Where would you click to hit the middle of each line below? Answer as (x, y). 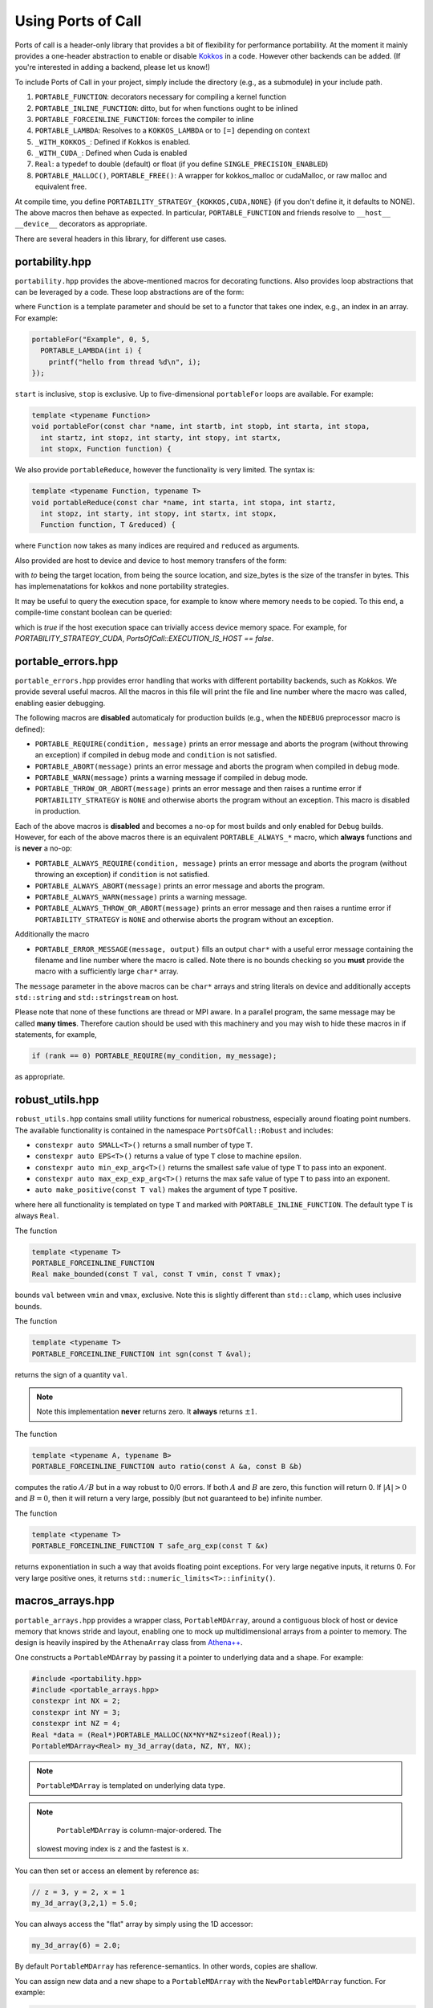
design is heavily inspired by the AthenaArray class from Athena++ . (129, 1643)
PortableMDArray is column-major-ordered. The (139, 1830)
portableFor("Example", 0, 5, (91, 339)
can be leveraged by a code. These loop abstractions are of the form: (129, 292)
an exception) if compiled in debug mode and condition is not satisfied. (156, 755)
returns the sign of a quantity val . (71, 1374)
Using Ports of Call (78, 21)
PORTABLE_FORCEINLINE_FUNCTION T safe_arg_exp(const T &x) (150, 1546)
